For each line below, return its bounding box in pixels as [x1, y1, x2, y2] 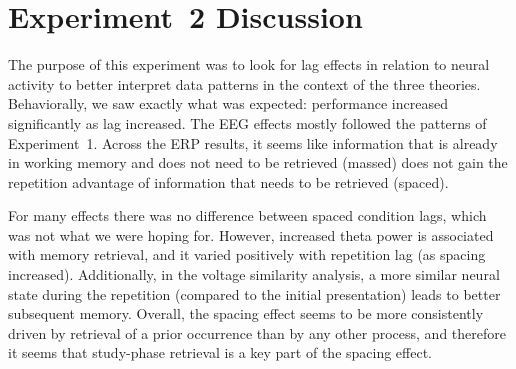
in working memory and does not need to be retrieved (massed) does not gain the [8, 152, 508, 173]
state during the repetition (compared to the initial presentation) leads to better [8, 283, 501, 304]
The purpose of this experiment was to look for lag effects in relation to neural [8, 54, 490, 75]
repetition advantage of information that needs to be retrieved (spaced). [8, 171, 449, 192]
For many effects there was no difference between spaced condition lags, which [8, 205, 487, 226]
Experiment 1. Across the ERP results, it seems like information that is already [8, 132, 498, 153]
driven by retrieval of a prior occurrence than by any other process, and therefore [8, 322, 506, 343]
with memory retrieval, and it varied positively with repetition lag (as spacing [8, 244, 486, 265]
